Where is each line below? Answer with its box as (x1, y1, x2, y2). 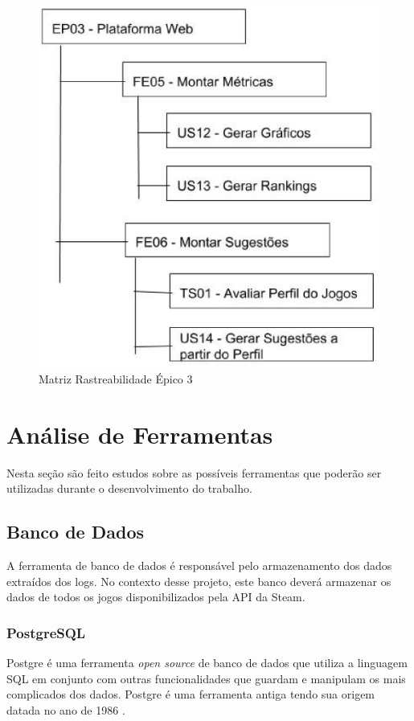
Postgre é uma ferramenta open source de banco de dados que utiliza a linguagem (6, 654, 408, 671)
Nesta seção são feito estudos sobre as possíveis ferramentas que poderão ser (6, 464, 382, 481)
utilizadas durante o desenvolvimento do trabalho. (6, 480, 252, 497)
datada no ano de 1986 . (6, 701, 125, 718)
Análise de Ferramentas (6, 417, 273, 450)
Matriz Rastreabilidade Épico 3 (39, 371, 193, 387)
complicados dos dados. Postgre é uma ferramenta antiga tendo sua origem (6, 686, 375, 703)
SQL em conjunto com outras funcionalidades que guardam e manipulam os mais (6, 670, 406, 686)
